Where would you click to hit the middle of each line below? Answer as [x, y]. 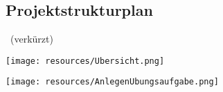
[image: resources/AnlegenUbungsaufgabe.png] [112, 82]
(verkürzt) [32, 39]
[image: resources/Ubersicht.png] [85, 61]
